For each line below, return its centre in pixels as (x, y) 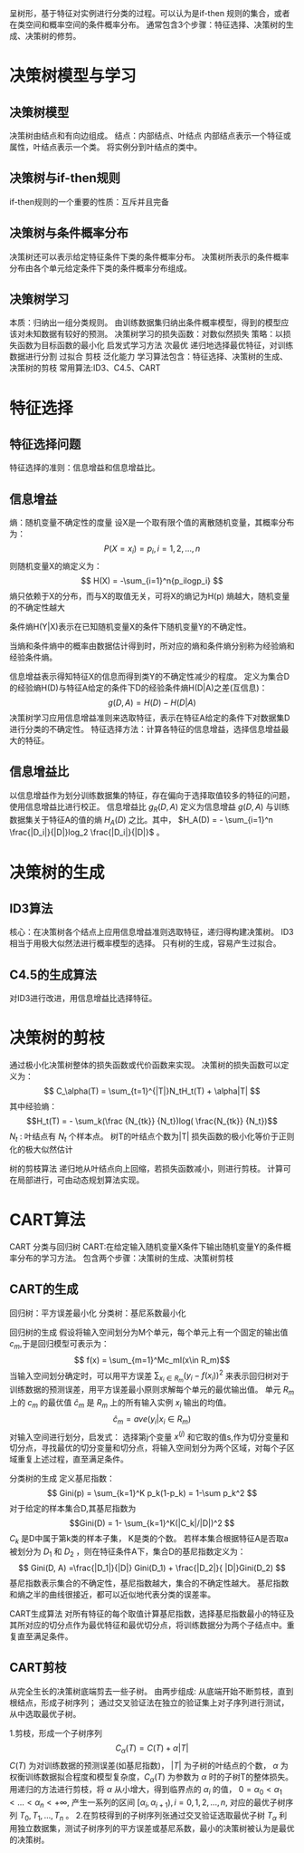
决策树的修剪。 (53, 36)
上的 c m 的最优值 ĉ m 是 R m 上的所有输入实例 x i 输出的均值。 (120, 1404)
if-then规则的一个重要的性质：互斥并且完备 (89, 201)
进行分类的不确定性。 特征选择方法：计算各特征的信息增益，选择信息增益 (145, 729)
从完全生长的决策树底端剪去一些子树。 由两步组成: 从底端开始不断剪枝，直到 (152, 1691)
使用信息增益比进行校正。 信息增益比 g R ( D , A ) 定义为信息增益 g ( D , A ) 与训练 (150, 807)
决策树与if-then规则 (65, 178)
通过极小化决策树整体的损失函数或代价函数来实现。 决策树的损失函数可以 (145, 1065)
